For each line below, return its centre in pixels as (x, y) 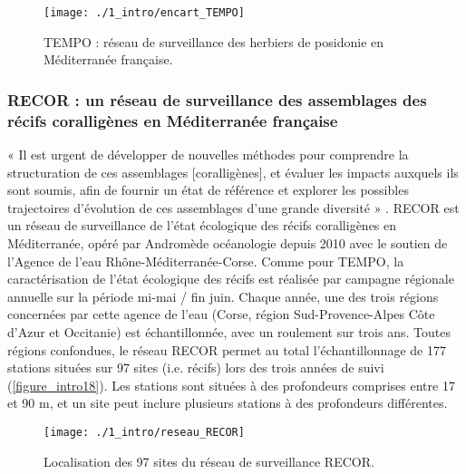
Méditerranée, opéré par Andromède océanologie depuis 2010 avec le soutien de (228, 242)
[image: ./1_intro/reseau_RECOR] (144, 432)
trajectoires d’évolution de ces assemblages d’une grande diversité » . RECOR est (233, 207)
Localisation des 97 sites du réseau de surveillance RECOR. (209, 461)
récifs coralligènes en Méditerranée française (173, 120)
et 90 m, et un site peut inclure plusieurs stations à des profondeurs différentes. (228, 403)
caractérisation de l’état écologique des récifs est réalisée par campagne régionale (231, 279)
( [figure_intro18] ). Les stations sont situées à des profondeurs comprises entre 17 (231, 385)
